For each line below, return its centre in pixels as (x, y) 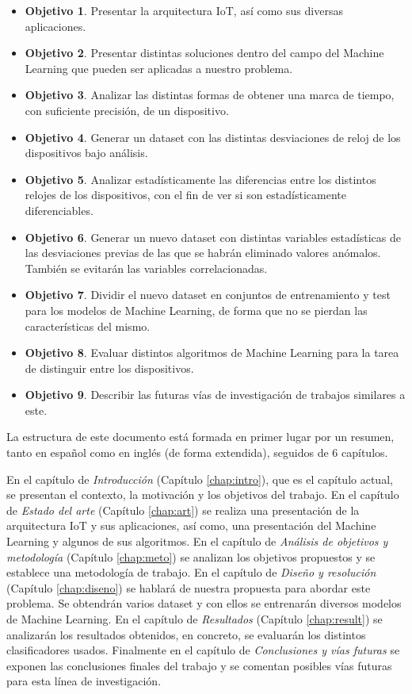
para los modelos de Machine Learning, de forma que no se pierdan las (196, 310)
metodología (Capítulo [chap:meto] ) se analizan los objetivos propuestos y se (191, 556)
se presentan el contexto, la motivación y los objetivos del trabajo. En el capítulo (203, 495)
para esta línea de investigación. (84, 681)
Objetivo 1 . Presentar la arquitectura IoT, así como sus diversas (184, 10)
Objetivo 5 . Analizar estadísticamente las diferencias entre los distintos (200, 179)
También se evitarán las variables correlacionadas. (146, 268)
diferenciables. (59, 210)
